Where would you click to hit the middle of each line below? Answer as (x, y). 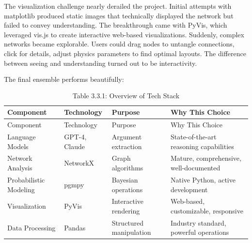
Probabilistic (26, 179)
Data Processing (31, 227)
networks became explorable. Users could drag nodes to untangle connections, (119, 44)
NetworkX (79, 163)
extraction (127, 146)
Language (22, 137)
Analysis (20, 168)
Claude (74, 146)
